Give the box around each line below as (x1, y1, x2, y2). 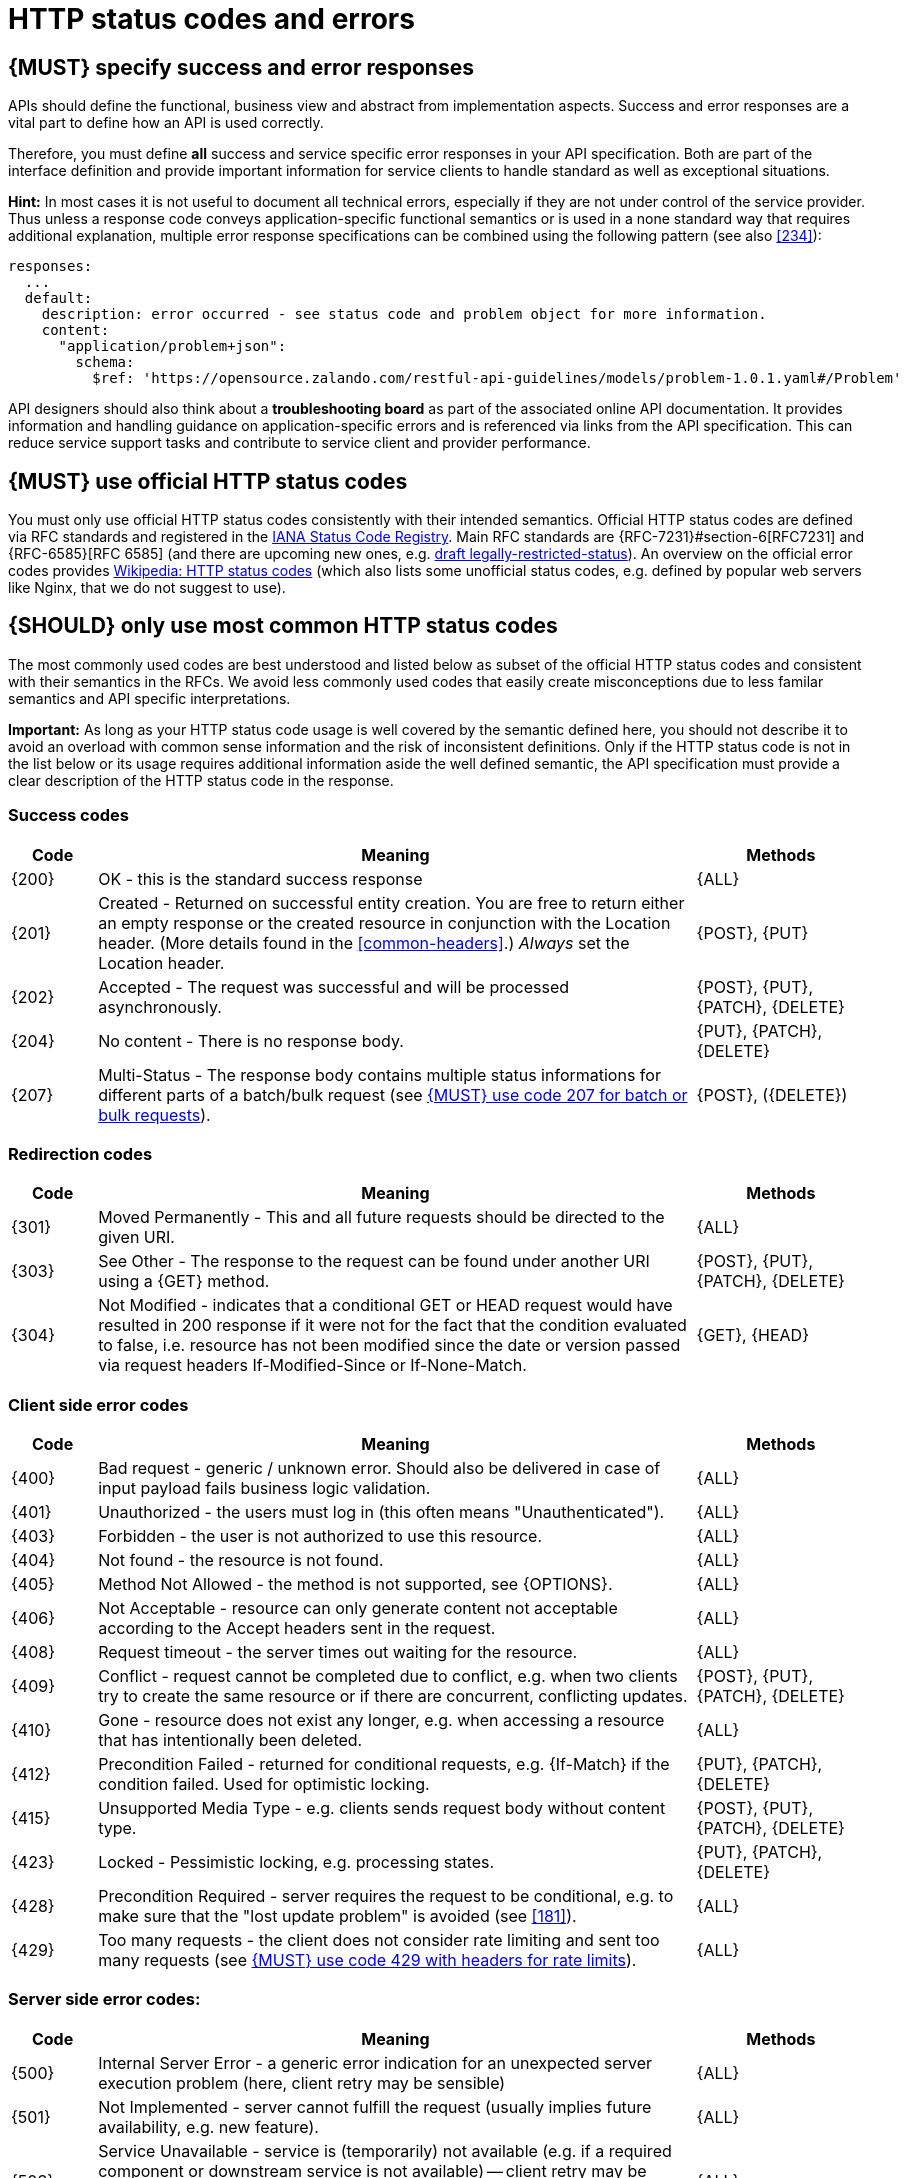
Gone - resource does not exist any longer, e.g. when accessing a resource (98, 1710, 665, 1731)
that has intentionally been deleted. (98, 1730, 363, 1751)
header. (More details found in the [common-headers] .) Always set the (98, 932, 630, 953)
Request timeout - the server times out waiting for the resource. (98, 1642, 578, 1663)
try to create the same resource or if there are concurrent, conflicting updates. (98, 1686, 688, 1707)
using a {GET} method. (98, 1271, 270, 1292)
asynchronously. (98, 996, 222, 1017)
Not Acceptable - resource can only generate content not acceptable (98, 1598, 618, 1619)
